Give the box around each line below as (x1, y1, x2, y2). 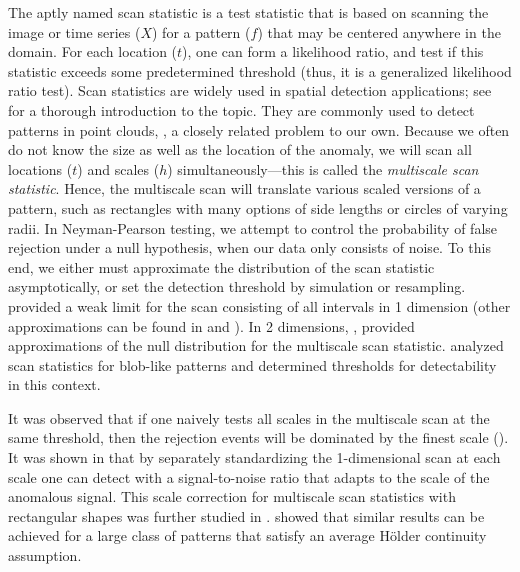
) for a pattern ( (152, 21, 251, 42)
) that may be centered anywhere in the (257, 21, 501, 42)
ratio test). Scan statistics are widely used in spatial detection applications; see (8, 80, 492, 101)
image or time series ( (8, 21, 141, 42)
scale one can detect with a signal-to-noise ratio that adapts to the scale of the (8, 466, 490, 487)
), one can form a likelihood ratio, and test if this (182, 41, 484, 62)
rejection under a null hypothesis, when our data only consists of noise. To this (8, 237, 491, 258)
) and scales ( (77, 158, 160, 179)
